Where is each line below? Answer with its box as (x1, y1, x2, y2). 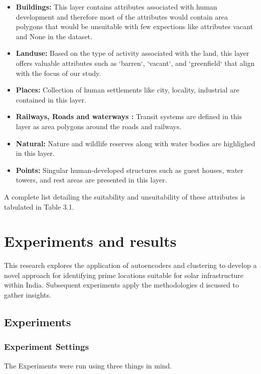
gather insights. (4, 290, 51, 300)
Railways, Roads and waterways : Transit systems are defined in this (16, 111, 242, 122)
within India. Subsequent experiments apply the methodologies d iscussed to (4, 279, 239, 290)
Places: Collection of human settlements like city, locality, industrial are (16, 84, 239, 95)
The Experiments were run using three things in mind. (4, 360, 172, 370)
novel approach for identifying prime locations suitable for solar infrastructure (4, 269, 244, 280)
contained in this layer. (16, 94, 86, 105)
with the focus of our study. (16, 67, 101, 78)
